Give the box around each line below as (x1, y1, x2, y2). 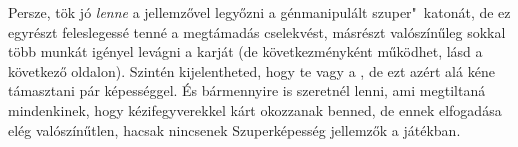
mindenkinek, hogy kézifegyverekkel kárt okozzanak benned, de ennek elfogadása (8, 99, 502, 120)
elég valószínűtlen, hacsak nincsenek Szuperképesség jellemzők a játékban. (8, 119, 461, 140)
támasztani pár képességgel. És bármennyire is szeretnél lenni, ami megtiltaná (8, 80, 486, 101)
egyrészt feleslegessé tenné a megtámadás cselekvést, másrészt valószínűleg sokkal (8, 21, 506, 42)
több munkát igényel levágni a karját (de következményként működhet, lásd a (8, 41, 483, 62)
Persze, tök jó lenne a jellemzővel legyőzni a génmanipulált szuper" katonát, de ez (8, 2, 511, 22)
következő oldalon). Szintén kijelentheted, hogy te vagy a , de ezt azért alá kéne (8, 60, 495, 81)
